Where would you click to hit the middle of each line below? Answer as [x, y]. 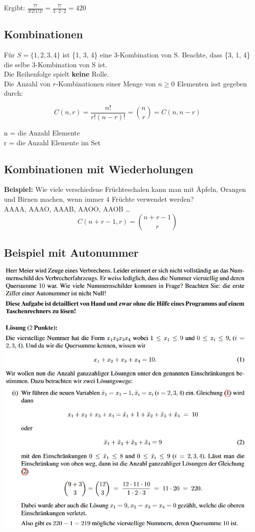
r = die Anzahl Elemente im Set [52, 142]
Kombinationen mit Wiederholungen [99, 169]
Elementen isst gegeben [212, 83]
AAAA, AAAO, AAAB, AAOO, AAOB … [67, 208]
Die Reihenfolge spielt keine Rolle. [57, 74]
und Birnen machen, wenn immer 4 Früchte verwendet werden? [99, 199]
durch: [13, 93]
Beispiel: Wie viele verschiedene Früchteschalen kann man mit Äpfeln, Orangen [125, 189]
